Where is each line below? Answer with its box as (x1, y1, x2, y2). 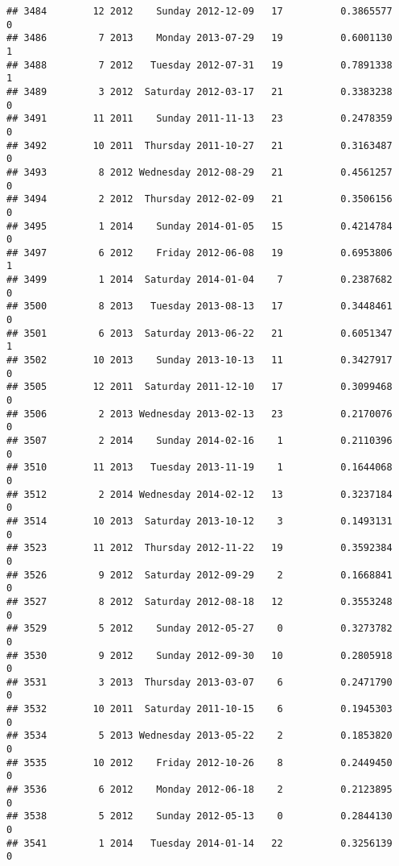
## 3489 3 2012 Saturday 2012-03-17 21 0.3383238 (6, 85, 393, 97)
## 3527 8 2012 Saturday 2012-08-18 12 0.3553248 (6, 595, 393, 607)
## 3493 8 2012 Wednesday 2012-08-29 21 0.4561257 (6, 166, 393, 178)
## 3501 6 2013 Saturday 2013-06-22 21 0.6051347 (6, 327, 393, 339)
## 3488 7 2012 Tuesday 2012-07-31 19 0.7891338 (6, 59, 393, 71)
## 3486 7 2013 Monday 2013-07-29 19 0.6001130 (6, 32, 393, 44)
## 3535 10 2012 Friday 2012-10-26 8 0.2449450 (6, 756, 393, 769)
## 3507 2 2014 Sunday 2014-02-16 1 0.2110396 (6, 435, 393, 446)
